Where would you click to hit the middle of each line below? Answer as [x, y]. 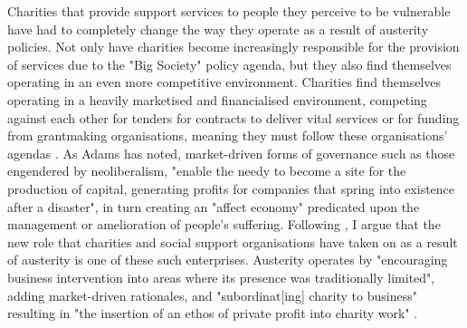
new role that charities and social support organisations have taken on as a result [233, 241]
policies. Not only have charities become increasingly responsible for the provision [233, 47]
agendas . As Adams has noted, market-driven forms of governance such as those [231, 153]
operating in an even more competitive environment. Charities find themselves [224, 82]
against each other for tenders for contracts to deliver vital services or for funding [233, 117]
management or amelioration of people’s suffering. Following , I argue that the [224, 224]
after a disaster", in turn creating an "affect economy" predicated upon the [214, 206]
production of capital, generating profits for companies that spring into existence [231, 188]
